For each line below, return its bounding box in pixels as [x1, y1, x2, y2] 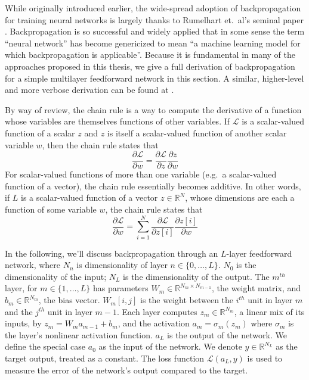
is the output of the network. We [167, 328, 287, 341]
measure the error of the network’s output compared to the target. [5, 363, 248, 376]
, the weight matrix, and [212, 282, 301, 294]
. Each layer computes [116, 305, 197, 317]
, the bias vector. [38, 294, 100, 306]
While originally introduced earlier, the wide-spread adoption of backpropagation [5, 2, 301, 14]
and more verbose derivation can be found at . [5, 83, 174, 96]
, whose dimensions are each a [185, 191, 295, 204]
